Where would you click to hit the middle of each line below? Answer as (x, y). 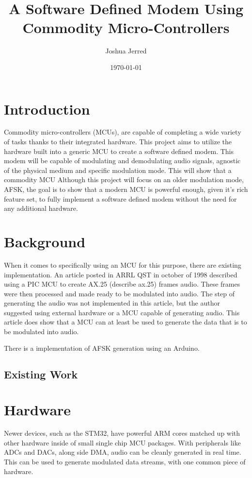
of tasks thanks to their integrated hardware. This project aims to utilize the (118, 142)
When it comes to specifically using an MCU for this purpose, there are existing (123, 265)
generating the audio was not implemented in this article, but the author (112, 303)
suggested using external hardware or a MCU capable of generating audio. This (122, 312)
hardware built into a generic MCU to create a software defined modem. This (119, 151)
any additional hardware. (41, 208)
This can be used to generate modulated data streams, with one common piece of (125, 461)
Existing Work (41, 374)
